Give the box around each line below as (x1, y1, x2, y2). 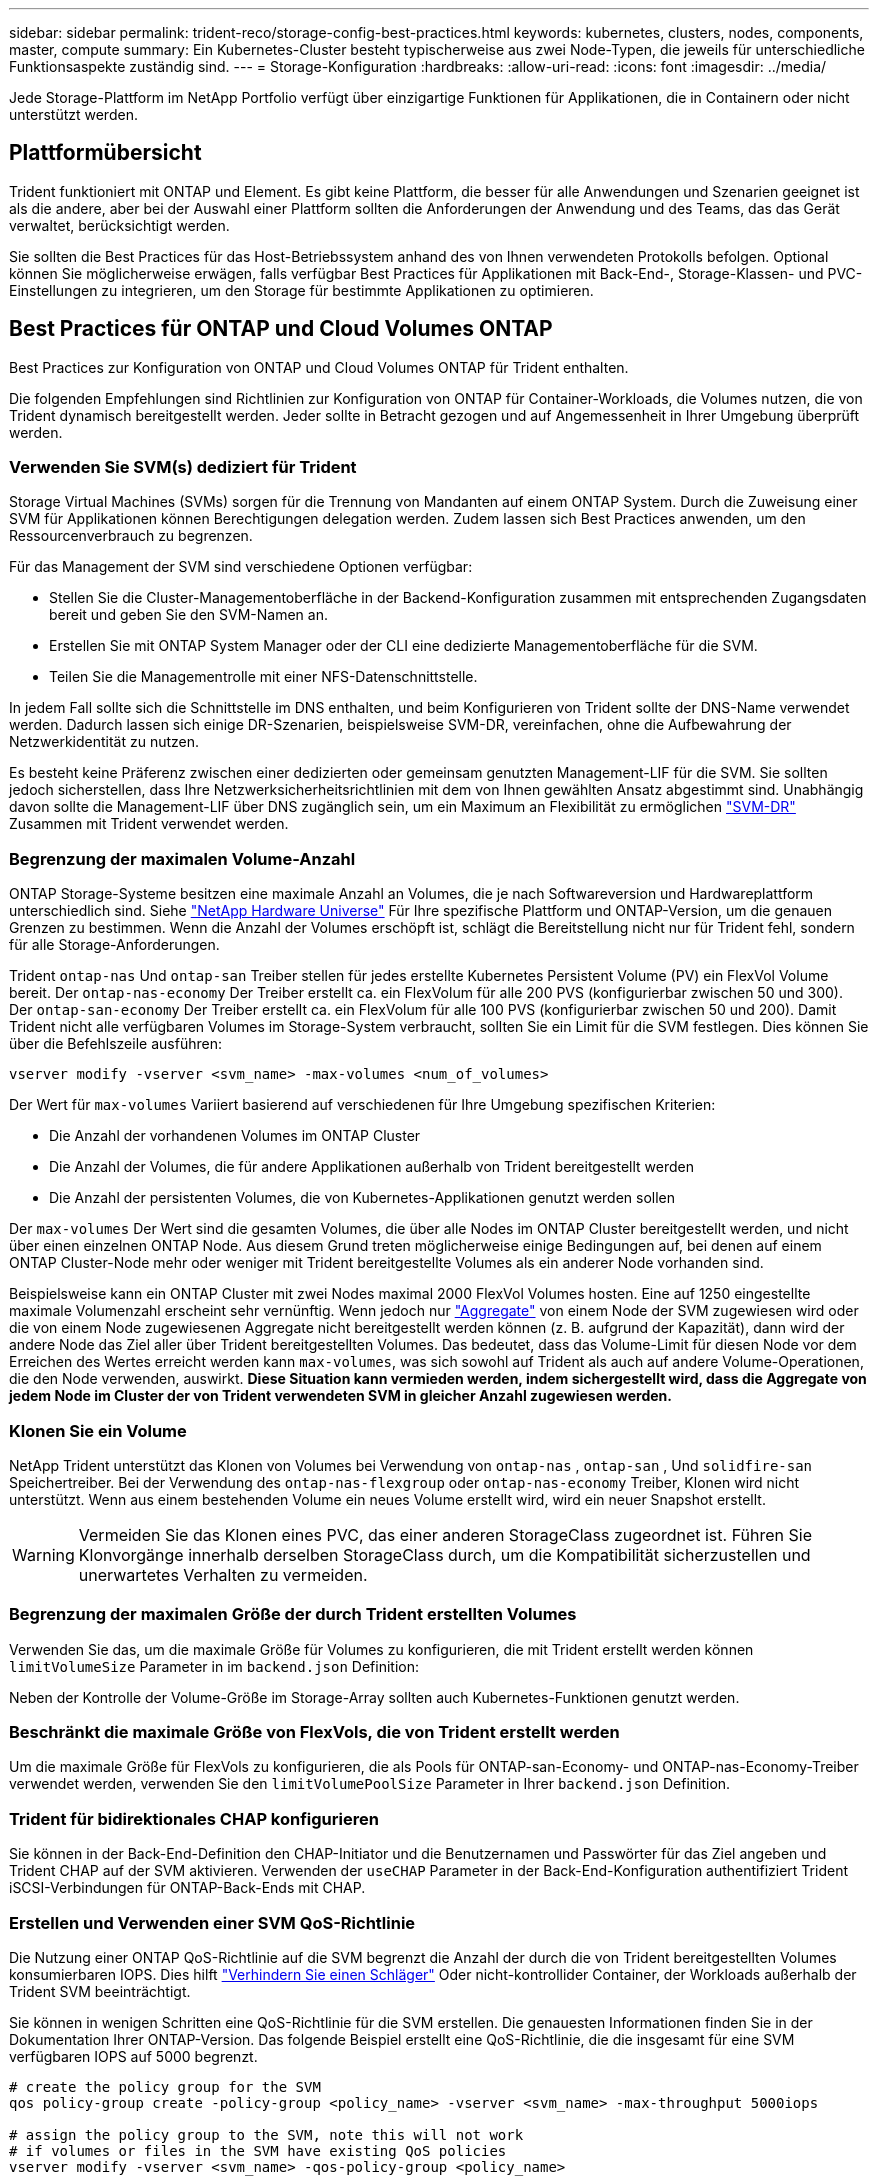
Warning (12, 1544, 75, 1565)
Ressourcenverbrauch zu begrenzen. (9, 527, 253, 545)
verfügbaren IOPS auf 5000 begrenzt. (9, 2047, 258, 2065)
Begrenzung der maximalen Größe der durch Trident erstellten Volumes (9, 1604, 577, 1625)
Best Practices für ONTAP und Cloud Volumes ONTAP (9, 316, 553, 342)
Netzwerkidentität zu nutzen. (9, 733, 200, 751)
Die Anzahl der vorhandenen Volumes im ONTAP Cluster (49, 1127, 421, 1145)
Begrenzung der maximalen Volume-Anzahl (9, 848, 356, 869)
